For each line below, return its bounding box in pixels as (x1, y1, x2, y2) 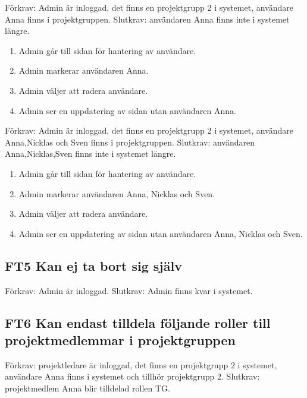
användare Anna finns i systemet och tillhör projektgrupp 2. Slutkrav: (5, 370, 260, 383)
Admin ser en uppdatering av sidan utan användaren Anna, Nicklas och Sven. (18, 227, 303, 239)
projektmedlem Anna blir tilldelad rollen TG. (5, 381, 170, 394)
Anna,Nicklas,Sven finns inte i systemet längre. (5, 147, 176, 160)
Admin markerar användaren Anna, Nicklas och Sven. (18, 187, 215, 200)
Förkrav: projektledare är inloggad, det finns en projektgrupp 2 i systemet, (5, 358, 277, 371)
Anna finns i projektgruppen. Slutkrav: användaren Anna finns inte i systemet (5, 12, 290, 25)
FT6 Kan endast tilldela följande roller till (5, 313, 271, 331)
